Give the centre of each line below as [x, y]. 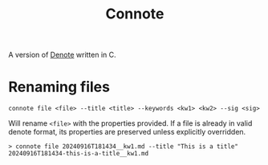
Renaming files [59, 87]
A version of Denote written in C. [62, 55]
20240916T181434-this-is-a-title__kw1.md [79, 154]
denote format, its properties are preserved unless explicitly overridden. [127, 132]
